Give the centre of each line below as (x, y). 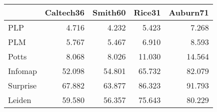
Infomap (22, 71)
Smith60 (109, 12)
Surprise (22, 85)
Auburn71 (189, 12)
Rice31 (147, 12)
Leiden (20, 100)
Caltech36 (65, 12)
